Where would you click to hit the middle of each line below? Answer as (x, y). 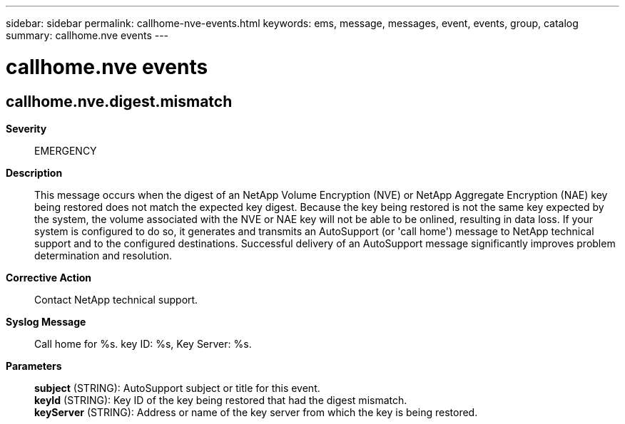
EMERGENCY (66, 150)
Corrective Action (49, 277)
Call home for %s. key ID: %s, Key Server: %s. (143, 343)
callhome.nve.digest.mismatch (119, 101)
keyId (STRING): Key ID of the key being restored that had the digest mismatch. (221, 400)
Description (34, 172)
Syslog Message (46, 321)
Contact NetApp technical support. (116, 299)
